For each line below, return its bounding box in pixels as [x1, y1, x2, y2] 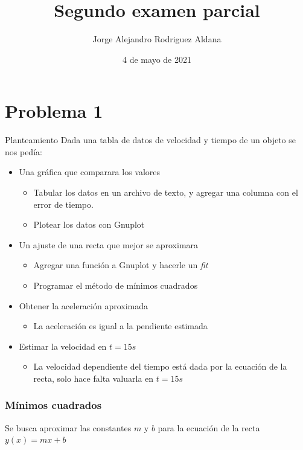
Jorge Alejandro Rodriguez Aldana [92, 33, 222, 45]
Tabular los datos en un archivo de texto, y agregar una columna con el [33, 186, 298, 199]
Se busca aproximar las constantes [5, 421, 132, 434]
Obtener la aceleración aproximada [19, 299, 148, 312]
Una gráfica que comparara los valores [19, 166, 161, 178]
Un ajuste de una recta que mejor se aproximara [19, 238, 199, 251]
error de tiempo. [33, 198, 94, 210]
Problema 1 [5, 98, 103, 123]
